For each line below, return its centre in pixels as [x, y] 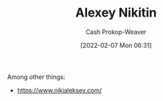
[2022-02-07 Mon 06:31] [116, 45]
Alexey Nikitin [116, 13]
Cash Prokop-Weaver [116, 32]
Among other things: [36, 77]
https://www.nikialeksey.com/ [59, 90]
